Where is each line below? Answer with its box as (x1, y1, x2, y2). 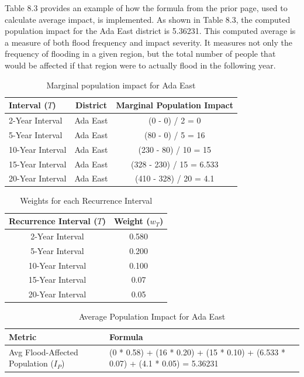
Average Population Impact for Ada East (78, 310, 226, 323)
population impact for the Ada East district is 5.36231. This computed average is (5, 25, 296, 37)
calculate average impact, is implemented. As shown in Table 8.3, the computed (5, 13, 291, 25)
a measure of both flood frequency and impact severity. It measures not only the (5, 36, 293, 48)
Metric (9, 330, 37, 342)
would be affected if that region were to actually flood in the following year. (5, 59, 276, 71)
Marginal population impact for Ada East (46, 78, 196, 91)
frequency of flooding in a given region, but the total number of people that (5, 47, 276, 60)
